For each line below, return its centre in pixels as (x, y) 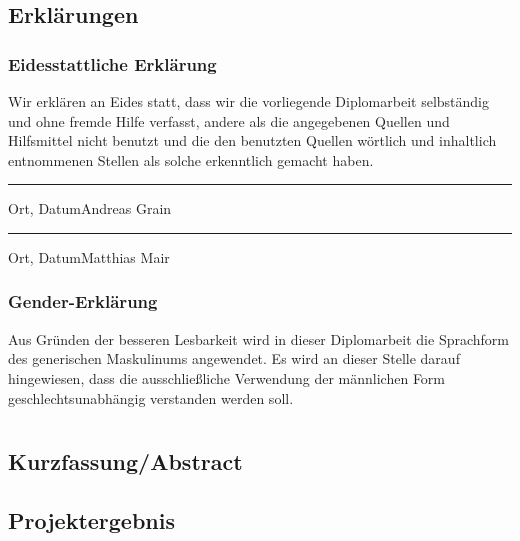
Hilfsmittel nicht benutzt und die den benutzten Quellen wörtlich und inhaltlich (252, 140)
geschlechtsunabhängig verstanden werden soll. (151, 397)
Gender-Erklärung (83, 301)
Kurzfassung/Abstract (125, 461)
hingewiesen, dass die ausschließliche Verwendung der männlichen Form (227, 377)
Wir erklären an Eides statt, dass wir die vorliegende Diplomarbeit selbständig (248, 101)
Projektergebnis (92, 520)
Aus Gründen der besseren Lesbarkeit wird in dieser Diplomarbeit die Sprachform (258, 338)
